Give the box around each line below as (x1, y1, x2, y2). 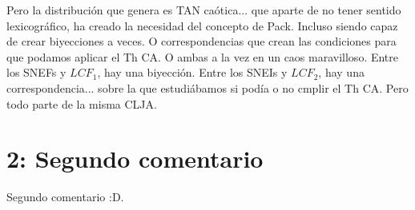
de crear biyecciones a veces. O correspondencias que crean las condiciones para (6, 33, 397, 50)
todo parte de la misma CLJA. (6, 95, 157, 112)
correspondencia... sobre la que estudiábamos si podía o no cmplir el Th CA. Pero (6, 79, 409, 96)
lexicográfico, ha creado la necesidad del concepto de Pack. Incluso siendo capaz (6, 17, 398, 34)
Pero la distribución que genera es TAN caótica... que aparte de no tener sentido (6, 2, 401, 18)
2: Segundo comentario (6, 142, 264, 175)
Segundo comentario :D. (6, 188, 124, 205)
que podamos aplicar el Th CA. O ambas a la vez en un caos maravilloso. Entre (6, 48, 399, 65)
